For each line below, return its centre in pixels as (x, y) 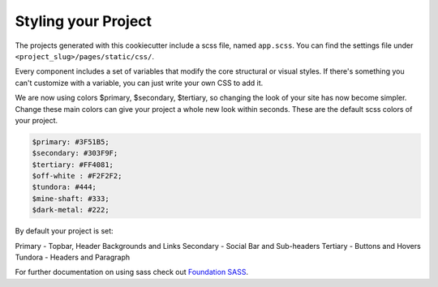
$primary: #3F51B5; (71, 141)
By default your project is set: (64, 231)
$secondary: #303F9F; (75, 153)
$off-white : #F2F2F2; (77, 176)
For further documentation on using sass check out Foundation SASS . (132, 272)
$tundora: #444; (64, 187)
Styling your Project (84, 21)
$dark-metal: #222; (71, 210)
